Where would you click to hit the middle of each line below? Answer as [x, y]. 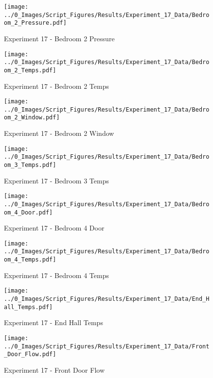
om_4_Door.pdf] [28, 212]
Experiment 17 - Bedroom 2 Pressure [59, 38]
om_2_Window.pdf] [32, 118]
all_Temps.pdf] [28, 307]
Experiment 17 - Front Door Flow [54, 370]
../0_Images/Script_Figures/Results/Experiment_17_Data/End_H [107, 299]
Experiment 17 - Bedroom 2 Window [59, 133]
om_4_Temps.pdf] [30, 260]
